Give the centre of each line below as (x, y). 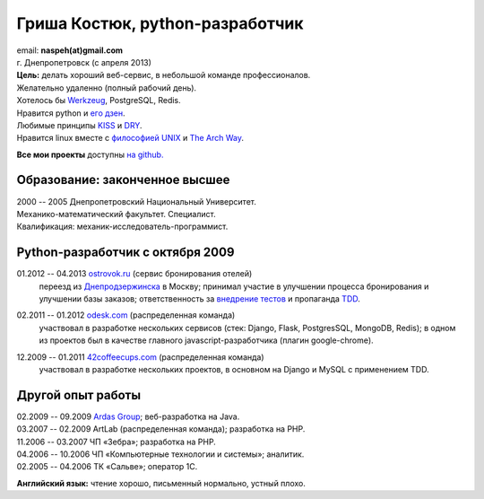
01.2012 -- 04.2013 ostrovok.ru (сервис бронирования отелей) (134, 274)
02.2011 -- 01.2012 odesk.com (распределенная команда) (126, 315)
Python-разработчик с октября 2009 (125, 253)
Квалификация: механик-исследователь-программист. (122, 227)
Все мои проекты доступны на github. (90, 154)
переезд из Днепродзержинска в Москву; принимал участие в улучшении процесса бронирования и (234, 286)
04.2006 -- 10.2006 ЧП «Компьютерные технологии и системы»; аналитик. (160, 454)
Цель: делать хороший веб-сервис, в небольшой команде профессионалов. (164, 75)
